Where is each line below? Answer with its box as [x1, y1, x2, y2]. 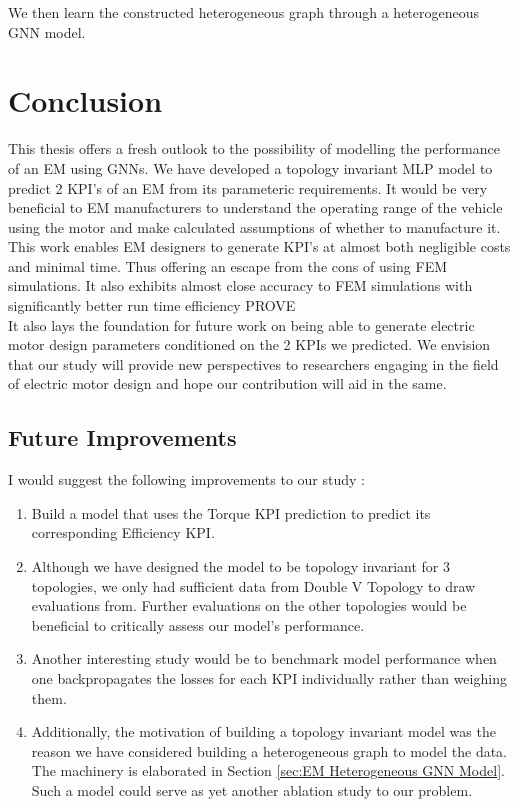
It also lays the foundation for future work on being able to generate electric [8, 314, 475, 335]
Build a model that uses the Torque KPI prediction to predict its [31, 502, 431, 523]
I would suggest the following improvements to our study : [8, 469, 365, 490]
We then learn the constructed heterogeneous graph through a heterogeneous [8, 2, 480, 22]
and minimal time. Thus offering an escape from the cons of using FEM [8, 255, 448, 276]
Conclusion [8, 80, 163, 121]
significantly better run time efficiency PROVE [8, 295, 296, 316]
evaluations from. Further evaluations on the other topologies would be [31, 595, 467, 616]
